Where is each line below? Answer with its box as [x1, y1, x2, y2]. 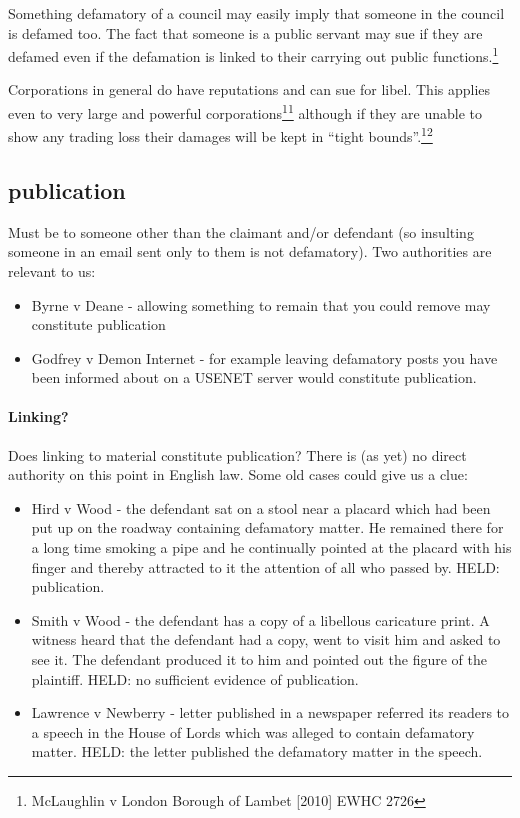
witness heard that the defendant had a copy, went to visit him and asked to [31, 629, 501, 650]
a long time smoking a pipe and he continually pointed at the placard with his [31, 537, 512, 558]
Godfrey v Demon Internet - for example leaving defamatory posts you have [31, 347, 498, 368]
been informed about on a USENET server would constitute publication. [31, 367, 477, 388]
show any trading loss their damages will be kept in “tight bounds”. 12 [8, 123, 433, 146]
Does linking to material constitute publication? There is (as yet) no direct [8, 444, 467, 465]
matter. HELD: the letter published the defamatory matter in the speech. [31, 741, 483, 762]
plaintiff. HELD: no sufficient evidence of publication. [31, 668, 359, 689]
